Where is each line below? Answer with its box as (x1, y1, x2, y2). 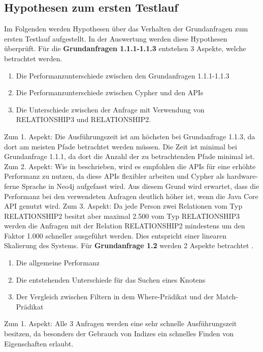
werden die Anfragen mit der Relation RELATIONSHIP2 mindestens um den (4, 220, 245, 231)
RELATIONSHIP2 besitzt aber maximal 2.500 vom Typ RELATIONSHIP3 (4, 210, 240, 221)
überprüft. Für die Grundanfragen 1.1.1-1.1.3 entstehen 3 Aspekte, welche (4, 43, 246, 54)
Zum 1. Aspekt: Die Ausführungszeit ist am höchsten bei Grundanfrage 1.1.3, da (4, 131, 255, 141)
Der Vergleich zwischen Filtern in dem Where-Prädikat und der (16, 291, 214, 302)
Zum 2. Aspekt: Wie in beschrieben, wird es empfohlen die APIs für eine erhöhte (4, 161, 256, 171)
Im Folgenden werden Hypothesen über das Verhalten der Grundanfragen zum (4, 23, 248, 34)
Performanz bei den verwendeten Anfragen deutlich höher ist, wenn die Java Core (4, 190, 258, 201)
